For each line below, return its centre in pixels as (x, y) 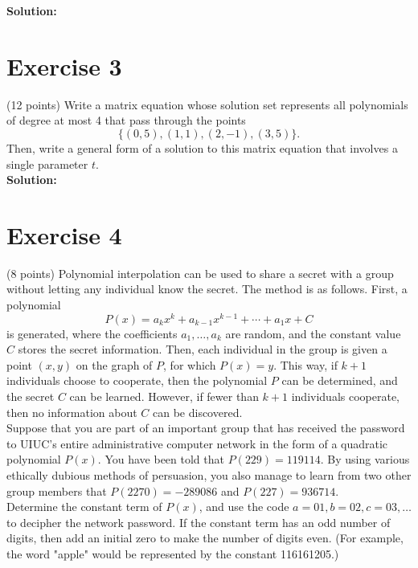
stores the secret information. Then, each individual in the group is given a (203, 349)
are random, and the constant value (313, 333)
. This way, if (305, 364)
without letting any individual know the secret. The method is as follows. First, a (207, 289)
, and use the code (244, 507)
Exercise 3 (64, 65)
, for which (190, 364)
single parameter (47, 163)
